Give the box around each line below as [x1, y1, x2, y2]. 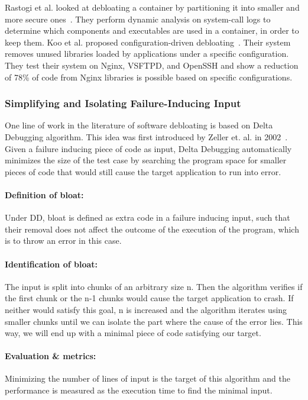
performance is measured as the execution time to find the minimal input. [5, 384, 273, 396]
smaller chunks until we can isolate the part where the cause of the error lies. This [5, 315, 303, 327]
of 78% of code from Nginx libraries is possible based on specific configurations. [5, 70, 293, 83]
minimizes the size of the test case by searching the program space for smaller [5, 154, 287, 166]
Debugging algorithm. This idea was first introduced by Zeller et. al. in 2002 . [5, 130, 288, 143]
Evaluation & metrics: [5, 350, 96, 362]
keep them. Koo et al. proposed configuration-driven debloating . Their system [5, 36, 291, 48]
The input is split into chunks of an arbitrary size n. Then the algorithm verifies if [5, 280, 303, 292]
